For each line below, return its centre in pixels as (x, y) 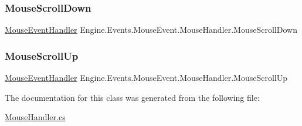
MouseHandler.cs (35, 117)
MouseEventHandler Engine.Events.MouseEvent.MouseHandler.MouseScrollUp (146, 78)
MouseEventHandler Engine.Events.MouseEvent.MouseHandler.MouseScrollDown (151, 30)
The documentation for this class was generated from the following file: (132, 97)
